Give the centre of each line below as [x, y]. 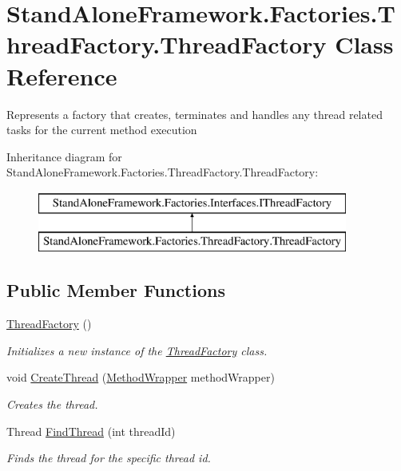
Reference [62, 75]
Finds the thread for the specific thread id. [109, 458]
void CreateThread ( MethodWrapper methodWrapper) [141, 377]
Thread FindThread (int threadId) [91, 431]
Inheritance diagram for [64, 156]
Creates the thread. [52, 404]
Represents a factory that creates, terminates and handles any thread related [195, 114]
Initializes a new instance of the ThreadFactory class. [137, 350]
